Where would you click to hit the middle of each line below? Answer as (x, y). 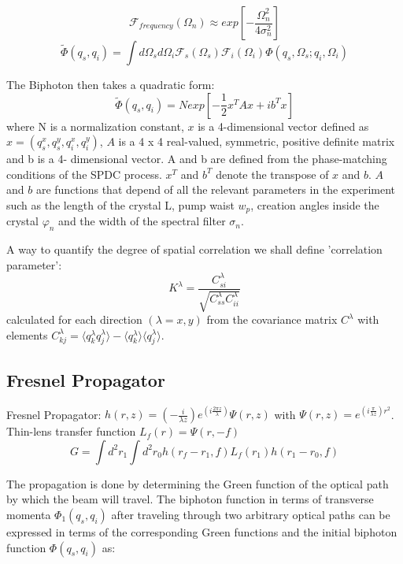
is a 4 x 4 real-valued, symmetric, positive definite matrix (257, 141)
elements (27, 334)
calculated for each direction (74, 319)
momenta (29, 514)
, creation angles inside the (315, 204)
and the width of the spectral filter (142, 221)
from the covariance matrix (272, 319)
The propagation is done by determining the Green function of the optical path (198, 483)
